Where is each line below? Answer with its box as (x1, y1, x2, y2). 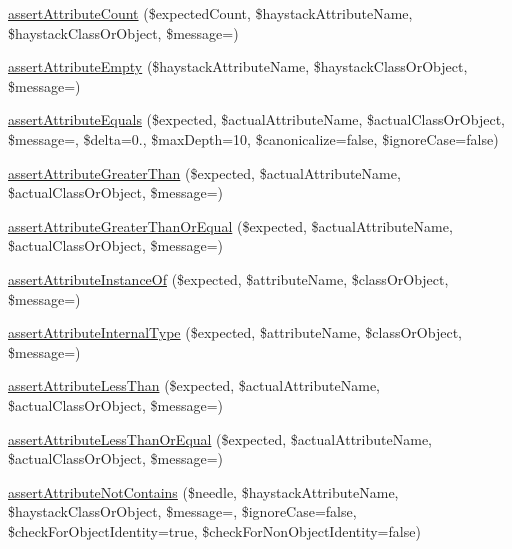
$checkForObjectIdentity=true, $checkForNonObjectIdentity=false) (8, 520, 421, 541)
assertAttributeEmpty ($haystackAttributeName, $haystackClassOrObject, (8, 56, 468, 77)
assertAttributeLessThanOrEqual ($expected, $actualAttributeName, (8, 428, 432, 449)
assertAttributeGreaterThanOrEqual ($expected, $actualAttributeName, (8, 215, 453, 236)
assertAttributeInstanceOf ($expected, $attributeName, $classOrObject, (8, 268, 449, 289)
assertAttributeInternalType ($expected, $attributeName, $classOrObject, (8, 322, 462, 343)
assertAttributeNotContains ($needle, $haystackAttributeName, (8, 481, 399, 502)
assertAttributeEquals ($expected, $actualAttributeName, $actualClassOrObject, (8, 109, 505, 130)
